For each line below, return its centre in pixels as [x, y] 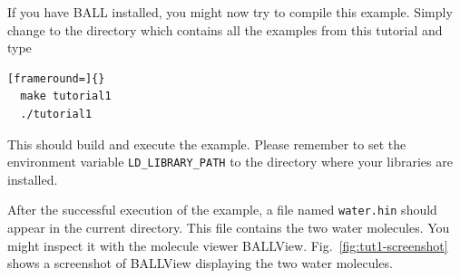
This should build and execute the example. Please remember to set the [207, 144]
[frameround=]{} [56, 78]
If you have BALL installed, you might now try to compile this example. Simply [230, 12]
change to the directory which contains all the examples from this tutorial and [225, 29]
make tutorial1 [66, 96]
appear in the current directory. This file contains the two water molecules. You [229, 228]
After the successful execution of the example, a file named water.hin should [222, 210]
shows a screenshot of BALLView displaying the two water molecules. [200, 263]
